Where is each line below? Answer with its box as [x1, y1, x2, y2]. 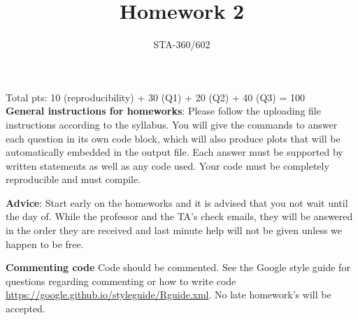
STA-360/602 [153, 37, 210, 52]
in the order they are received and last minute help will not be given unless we [6, 223, 343, 238]
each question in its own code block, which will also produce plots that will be [6, 131, 341, 145]
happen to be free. [6, 236, 84, 251]
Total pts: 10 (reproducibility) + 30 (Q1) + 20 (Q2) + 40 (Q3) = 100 [6, 89, 305, 104]
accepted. [6, 301, 45, 316]
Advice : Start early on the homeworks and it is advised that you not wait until [6, 195, 348, 210]
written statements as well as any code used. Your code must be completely [6, 158, 329, 173]
